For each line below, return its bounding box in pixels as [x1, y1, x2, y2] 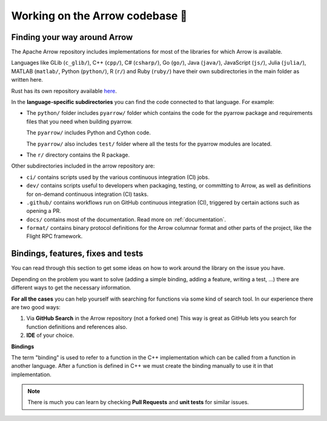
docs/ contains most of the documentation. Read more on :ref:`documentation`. [26, 215, 226, 223]
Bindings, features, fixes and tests [11, 249, 144, 259]
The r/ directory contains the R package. [26, 151, 130, 158]
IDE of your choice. [26, 331, 74, 339]
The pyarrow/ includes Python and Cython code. [26, 129, 151, 136]
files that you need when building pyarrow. [26, 118, 133, 125]
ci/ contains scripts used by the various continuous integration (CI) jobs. [26, 173, 210, 181]
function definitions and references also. [26, 323, 128, 330]
